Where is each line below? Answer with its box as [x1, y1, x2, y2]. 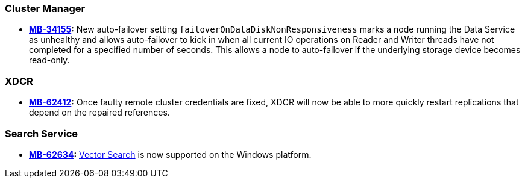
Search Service [5, 127, 78, 140]
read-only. [29, 55, 70, 66]
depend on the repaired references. [29, 107, 170, 118]
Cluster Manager [5, 2, 86, 14]
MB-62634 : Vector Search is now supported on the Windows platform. [29, 149, 312, 160]
